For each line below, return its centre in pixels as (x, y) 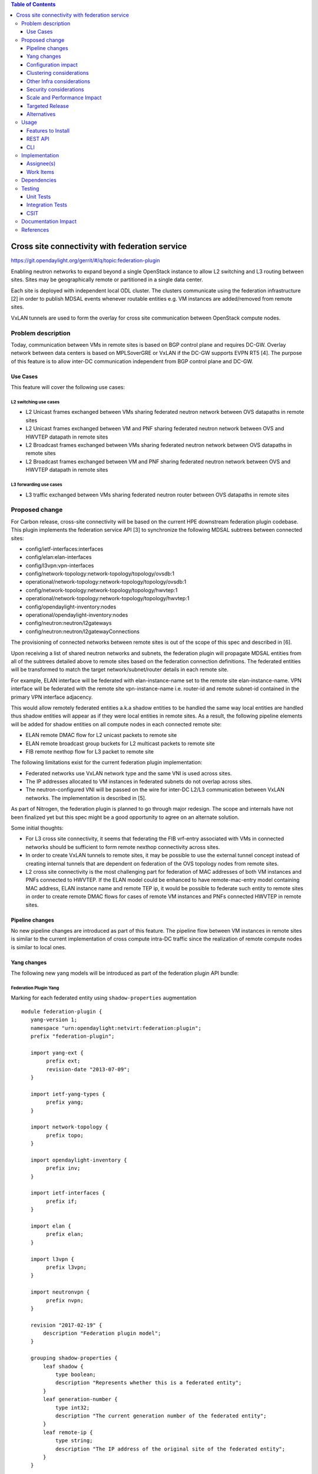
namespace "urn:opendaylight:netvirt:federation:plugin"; (116, 1028)
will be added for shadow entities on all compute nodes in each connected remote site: (116, 724)
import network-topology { (69, 1127)
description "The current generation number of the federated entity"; (161, 1416)
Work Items (40, 172)
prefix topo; (65, 1135)
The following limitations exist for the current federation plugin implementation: (107, 762)
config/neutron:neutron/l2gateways (69, 623)
